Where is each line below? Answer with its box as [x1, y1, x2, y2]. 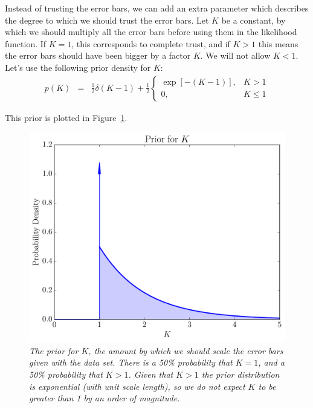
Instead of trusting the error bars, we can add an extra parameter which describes [5, 2, 309, 14]
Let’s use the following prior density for [5, 61, 151, 73]
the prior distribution [201, 367, 280, 380]
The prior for [29, 344, 79, 357]
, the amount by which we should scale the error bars [88, 344, 283, 357]
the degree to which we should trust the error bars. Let [5, 13, 209, 26]
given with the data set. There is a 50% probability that [29, 356, 233, 369]
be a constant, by [221, 13, 286, 26]
